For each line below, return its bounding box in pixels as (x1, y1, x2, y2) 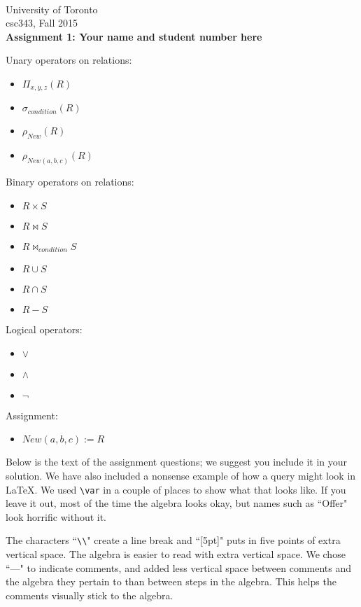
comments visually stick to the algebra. (6, 587, 174, 602)
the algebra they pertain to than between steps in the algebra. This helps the (6, 574, 337, 589)
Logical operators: (6, 322, 83, 337)
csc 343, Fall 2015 (6, 15, 78, 30)
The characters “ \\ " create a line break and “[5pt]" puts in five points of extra (6, 533, 341, 547)
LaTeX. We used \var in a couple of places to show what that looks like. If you (6, 482, 346, 496)
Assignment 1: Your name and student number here (6, 29, 262, 43)
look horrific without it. (6, 509, 107, 524)
